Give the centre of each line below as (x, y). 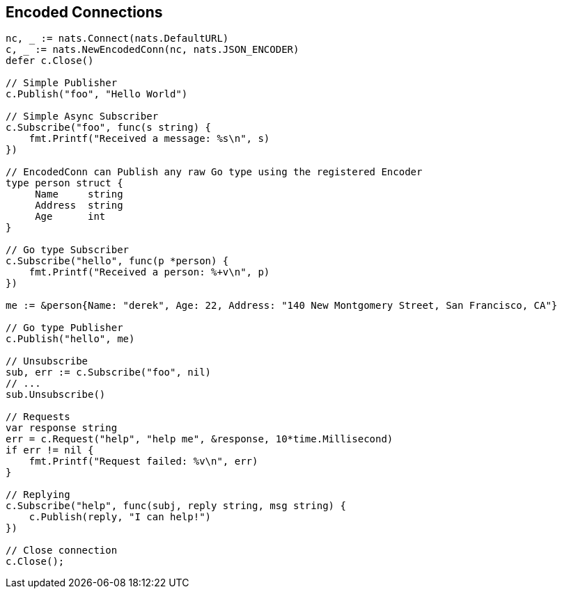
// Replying (38, 495)
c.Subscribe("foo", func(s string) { (109, 128)
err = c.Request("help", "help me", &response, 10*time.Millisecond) (200, 439)
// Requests (38, 417)
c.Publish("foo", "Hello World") (97, 94)
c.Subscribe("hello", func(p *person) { (117, 261)
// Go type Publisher (64, 328)
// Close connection (62, 551)
